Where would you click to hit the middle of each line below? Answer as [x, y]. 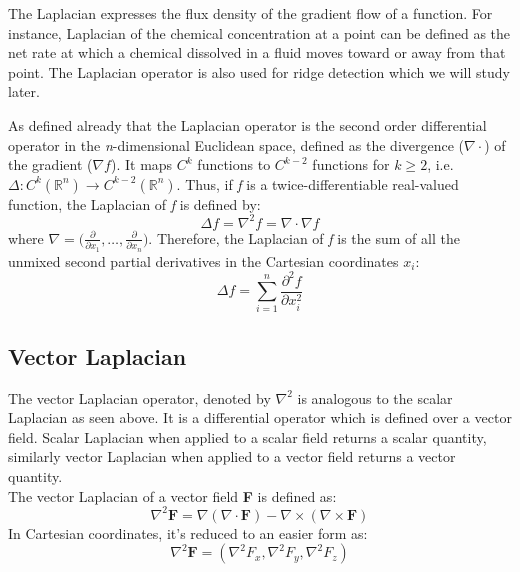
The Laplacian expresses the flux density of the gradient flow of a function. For [250, 13]
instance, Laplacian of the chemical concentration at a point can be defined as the [259, 32]
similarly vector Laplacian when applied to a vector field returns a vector [232, 456]
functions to [234, 164]
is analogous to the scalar [375, 397]
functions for [351, 164]
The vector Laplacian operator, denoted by [139, 397]
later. [24, 91]
